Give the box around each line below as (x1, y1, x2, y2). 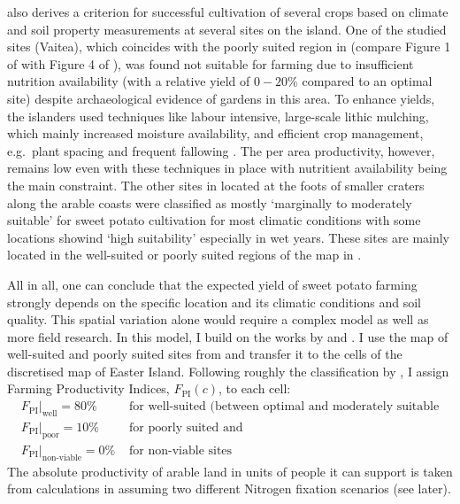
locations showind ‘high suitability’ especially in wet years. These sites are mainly (7, 228, 450, 246)
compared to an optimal (302, 72, 433, 90)
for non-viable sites (129, 444, 233, 457)
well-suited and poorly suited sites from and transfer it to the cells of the (7, 345, 402, 363)
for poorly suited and (129, 421, 243, 434)
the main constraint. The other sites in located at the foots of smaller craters (7, 175, 425, 194)
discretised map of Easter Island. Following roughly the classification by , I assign (7, 361, 449, 380)
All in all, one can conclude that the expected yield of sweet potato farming (7, 275, 418, 293)
